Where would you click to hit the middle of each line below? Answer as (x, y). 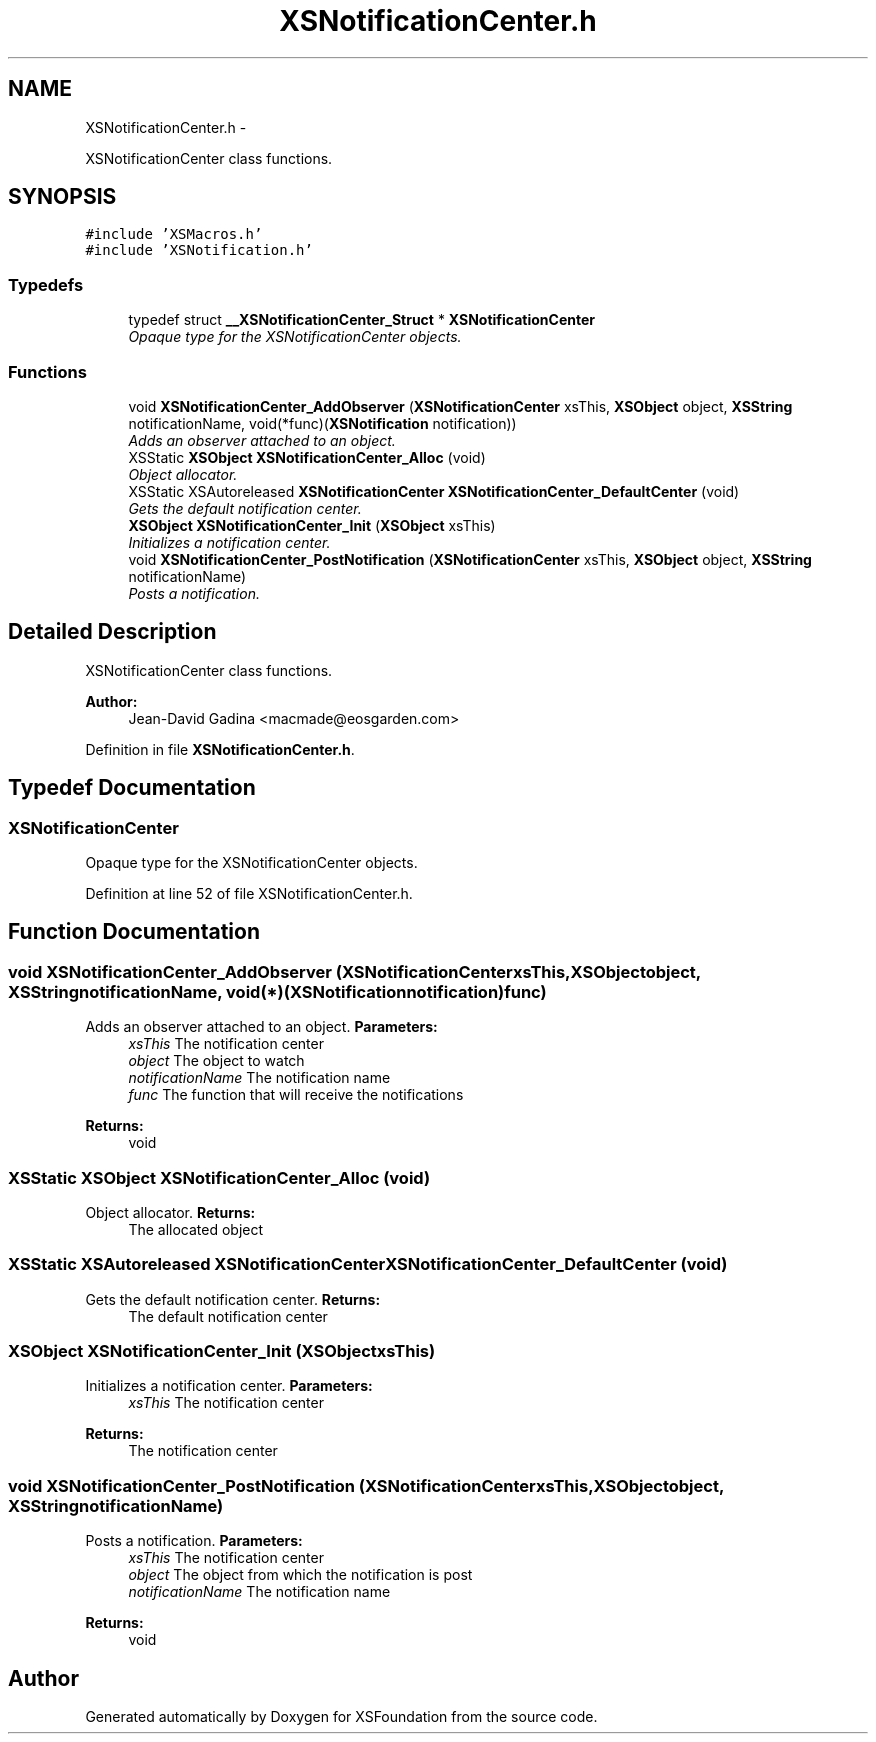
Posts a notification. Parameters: (194, 1541)
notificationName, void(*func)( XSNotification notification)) (322, 423)
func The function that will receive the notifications (296, 1095)
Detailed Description (112, 632)
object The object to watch (216, 1061)
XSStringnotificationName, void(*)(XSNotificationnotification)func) (277, 991)
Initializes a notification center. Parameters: (229, 1386)
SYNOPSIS (62, 197)
